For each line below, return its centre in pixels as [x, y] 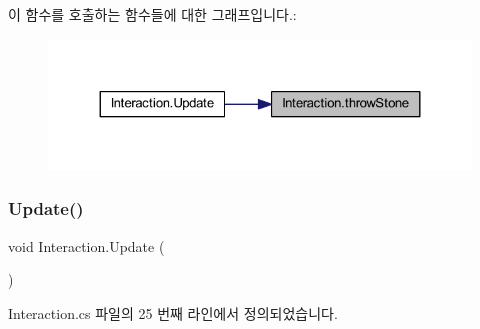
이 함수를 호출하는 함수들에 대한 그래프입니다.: [152, 14]
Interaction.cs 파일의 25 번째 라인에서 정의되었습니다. [173, 312]
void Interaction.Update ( [86, 245]
